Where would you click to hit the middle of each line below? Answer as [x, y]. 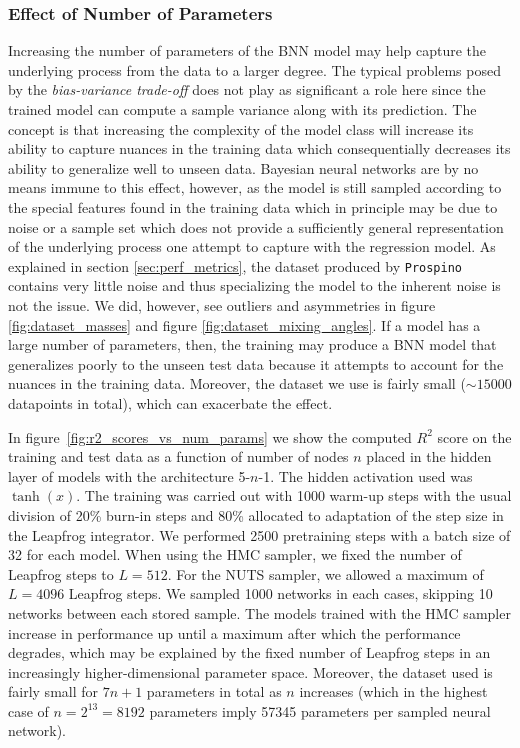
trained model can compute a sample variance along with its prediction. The [242, 109]
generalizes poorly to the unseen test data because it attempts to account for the [256, 363]
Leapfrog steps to [61, 573]
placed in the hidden [429, 456]
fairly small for [53, 691]
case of [28, 710]
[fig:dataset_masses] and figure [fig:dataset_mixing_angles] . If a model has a [244, 324]
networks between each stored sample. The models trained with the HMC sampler [259, 612]
